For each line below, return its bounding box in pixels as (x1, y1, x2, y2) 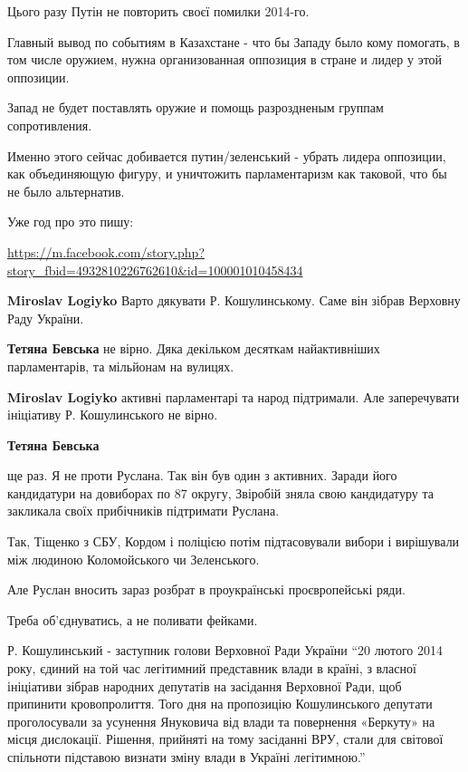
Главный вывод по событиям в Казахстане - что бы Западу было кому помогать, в (7, 32, 460, 51)
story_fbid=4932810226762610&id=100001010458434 (7, 260, 303, 279)
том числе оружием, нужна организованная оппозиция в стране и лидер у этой (7, 50, 443, 69)
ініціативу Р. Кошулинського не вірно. (7, 405, 218, 424)
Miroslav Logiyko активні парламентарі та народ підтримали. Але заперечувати (7, 387, 460, 406)
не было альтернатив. (7, 181, 125, 200)
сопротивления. (7, 115, 92, 134)
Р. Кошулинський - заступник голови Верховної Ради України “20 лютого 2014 (7, 641, 443, 660)
